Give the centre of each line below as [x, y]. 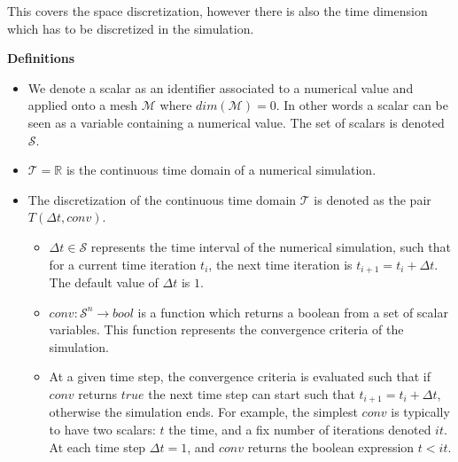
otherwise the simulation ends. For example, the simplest [203, 412]
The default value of [104, 282]
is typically [420, 412]
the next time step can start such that [252, 393]
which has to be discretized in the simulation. [131, 28]
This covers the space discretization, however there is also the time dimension [217, 11]
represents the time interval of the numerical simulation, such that [271, 246]
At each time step [97, 446]
